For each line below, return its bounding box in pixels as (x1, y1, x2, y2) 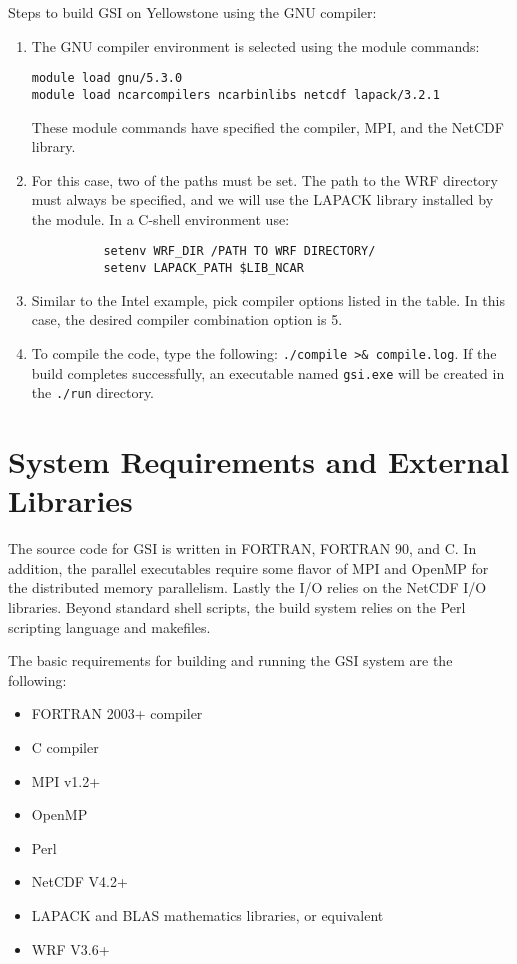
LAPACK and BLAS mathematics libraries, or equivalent (31, 904, 384, 925)
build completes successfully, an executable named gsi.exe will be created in (31, 362, 505, 383)
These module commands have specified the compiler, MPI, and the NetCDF (31, 116, 504, 137)
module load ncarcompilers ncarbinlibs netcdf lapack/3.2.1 (31, 87, 440, 102)
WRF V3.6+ (31, 938, 110, 959)
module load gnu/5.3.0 (31, 71, 183, 86)
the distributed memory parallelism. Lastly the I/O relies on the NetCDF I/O (8, 577, 487, 598)
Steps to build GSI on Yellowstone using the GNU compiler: (8, 2, 377, 22)
